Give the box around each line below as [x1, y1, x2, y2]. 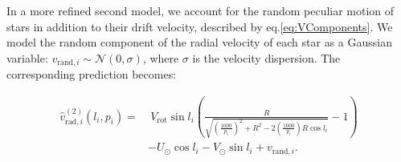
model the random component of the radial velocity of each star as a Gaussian [6, 34, 393, 51]
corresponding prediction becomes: [6, 66, 177, 83]
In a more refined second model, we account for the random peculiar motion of [6, 2, 395, 18]
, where [142, 49, 179, 66]
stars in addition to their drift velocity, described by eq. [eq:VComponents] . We [6, 18, 393, 34]
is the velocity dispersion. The [192, 49, 341, 66]
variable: [6, 49, 48, 66]
